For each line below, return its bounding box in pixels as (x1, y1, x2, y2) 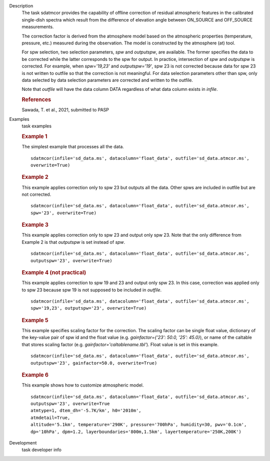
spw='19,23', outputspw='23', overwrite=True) (30, 305, 147, 311)
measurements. (21, 24, 54, 30)
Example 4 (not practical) (21, 269, 86, 276)
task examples (21, 123, 52, 129)
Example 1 (21, 133, 47, 140)
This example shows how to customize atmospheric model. (21, 382, 144, 388)
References (21, 96, 51, 103)
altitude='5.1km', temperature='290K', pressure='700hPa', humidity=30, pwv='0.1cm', (30, 422, 247, 428)
